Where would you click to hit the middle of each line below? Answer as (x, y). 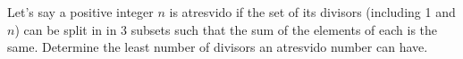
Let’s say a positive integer (80, 12)
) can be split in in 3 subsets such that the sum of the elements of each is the (226, 29)
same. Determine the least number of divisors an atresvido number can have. (218, 47)
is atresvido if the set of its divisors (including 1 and (312, 12)
